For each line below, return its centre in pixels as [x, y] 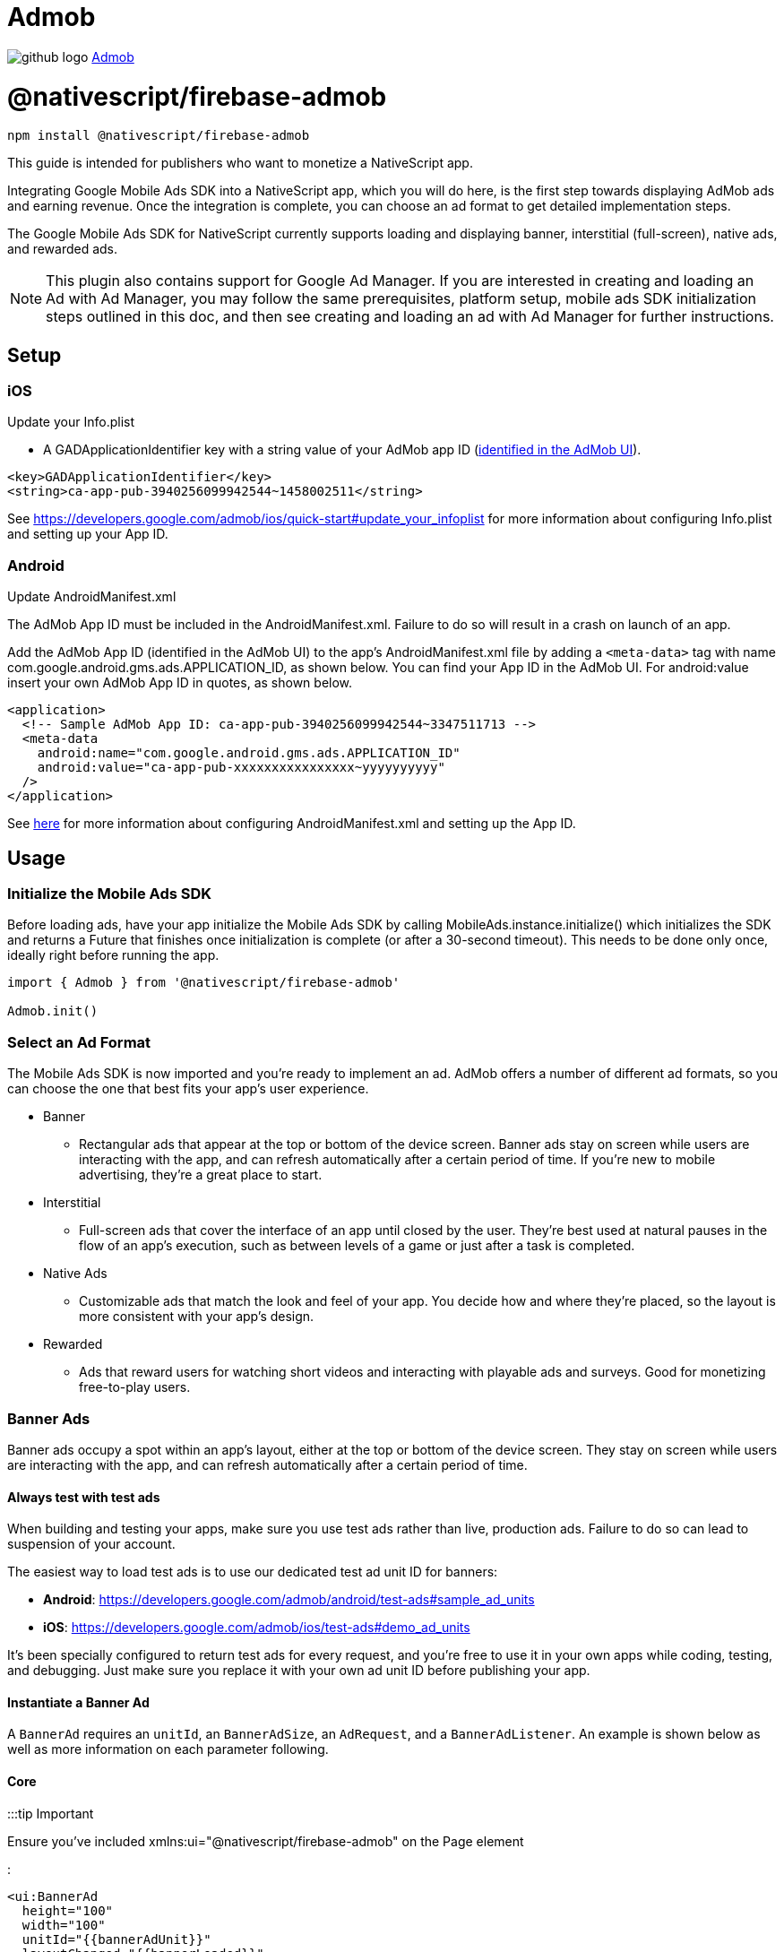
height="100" [68, 1910]
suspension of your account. [91, 1544]
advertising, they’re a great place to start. [201, 1175]
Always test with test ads [84, 1497]
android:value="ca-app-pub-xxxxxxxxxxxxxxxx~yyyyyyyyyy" [241, 768]
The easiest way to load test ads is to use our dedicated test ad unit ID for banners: [253, 1572]
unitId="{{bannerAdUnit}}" [116, 1939]
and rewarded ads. [63, 249]
